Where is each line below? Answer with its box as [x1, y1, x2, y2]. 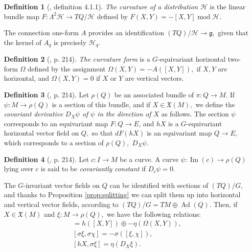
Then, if [213, 199, 238, 209]
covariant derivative [4, 109, 63, 119]
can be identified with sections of [110, 180, 208, 190]
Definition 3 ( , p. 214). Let [4, 90, 89, 100]
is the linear [210, 1, 246, 11]
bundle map [4, 11, 40, 21]
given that [218, 27, 249, 38]
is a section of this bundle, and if [52, 99, 151, 109]
